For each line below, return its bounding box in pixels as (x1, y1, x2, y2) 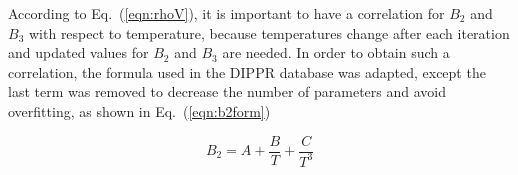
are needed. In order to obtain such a (222, 42, 450, 63)
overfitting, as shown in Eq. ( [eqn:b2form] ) (8, 100, 271, 121)
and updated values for (8, 42, 149, 63)
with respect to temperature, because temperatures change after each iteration (28, 22, 510, 43)
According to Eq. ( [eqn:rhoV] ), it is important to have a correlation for (8, 3, 445, 23)
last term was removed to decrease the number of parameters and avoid (8, 81, 446, 102)
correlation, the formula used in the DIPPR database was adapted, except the (8, 61, 486, 82)
